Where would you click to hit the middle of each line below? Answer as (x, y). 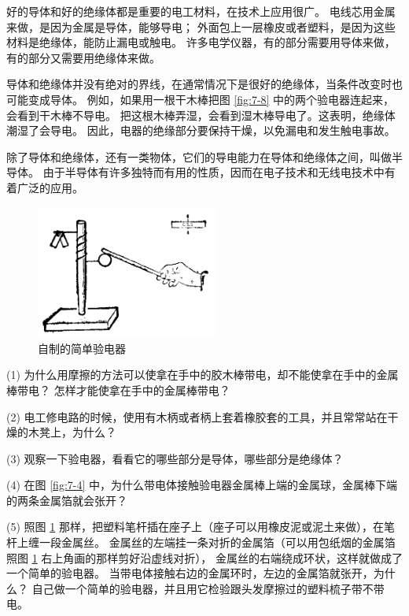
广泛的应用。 (50, 187)
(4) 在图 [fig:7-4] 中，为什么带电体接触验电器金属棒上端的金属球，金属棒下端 (202, 485)
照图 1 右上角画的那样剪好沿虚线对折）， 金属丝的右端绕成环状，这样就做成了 (204, 557)
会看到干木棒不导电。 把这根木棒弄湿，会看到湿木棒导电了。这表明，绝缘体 (201, 115)
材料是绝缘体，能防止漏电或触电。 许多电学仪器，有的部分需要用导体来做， (201, 42)
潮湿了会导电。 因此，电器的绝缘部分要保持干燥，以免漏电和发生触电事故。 (201, 130)
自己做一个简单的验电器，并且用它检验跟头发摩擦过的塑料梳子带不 (203, 588)
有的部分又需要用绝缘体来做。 (83, 57)
